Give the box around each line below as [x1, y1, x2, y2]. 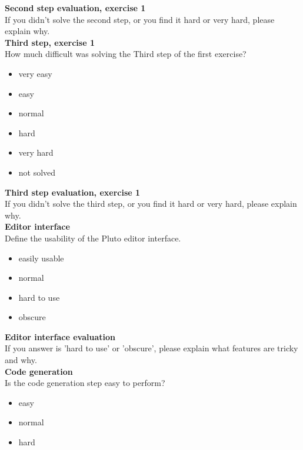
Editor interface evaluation [5, 330, 115, 342]
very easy [18, 67, 52, 79]
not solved [18, 166, 56, 178]
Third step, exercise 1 [5, 36, 95, 48]
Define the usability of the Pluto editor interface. [5, 231, 181, 244]
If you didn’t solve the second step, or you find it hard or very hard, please [5, 13, 275, 25]
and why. [5, 354, 37, 366]
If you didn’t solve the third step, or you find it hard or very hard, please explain [5, 197, 297, 210]
